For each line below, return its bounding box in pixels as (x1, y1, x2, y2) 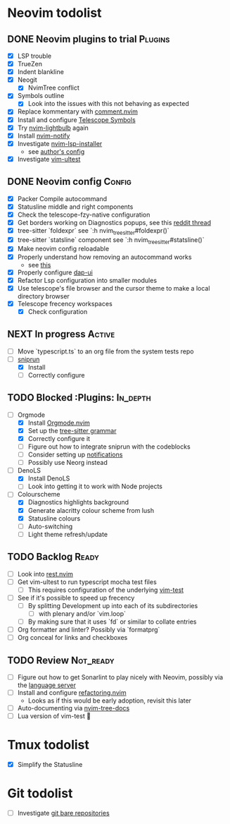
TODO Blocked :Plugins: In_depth (7, 392, 151, 404)
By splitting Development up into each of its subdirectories (27, 601, 198, 610)
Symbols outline (17, 92, 65, 100)
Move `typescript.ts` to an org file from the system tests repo (17, 347, 194, 356)
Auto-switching (27, 522, 72, 531)
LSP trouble (17, 51, 51, 60)
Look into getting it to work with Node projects (27, 482, 163, 491)
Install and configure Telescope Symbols (17, 115, 136, 124)
